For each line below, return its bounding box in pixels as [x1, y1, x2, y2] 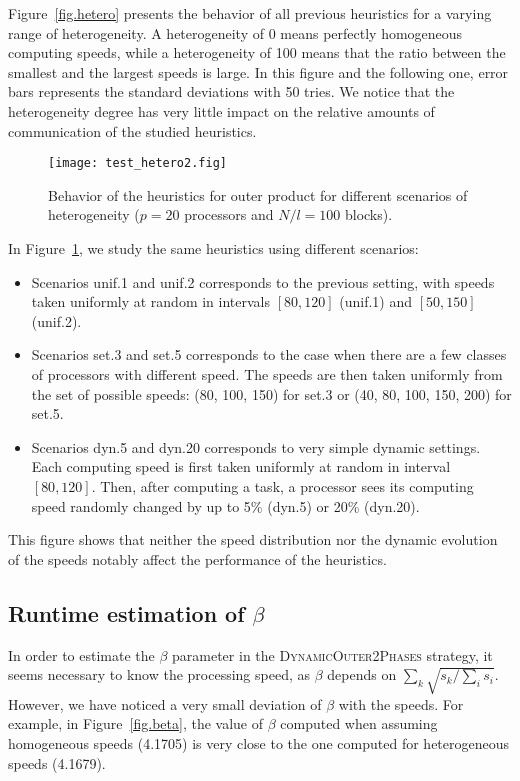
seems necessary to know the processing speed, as [8, 664, 311, 685]
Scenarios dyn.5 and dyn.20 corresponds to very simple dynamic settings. [31, 436, 481, 457]
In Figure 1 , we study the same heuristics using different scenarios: [8, 238, 419, 258]
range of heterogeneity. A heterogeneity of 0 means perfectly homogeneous [8, 22, 463, 43]
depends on [327, 664, 397, 685]
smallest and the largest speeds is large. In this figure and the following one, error [8, 61, 509, 82]
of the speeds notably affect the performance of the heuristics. [8, 548, 387, 569]
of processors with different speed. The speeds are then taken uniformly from [31, 363, 503, 384]
